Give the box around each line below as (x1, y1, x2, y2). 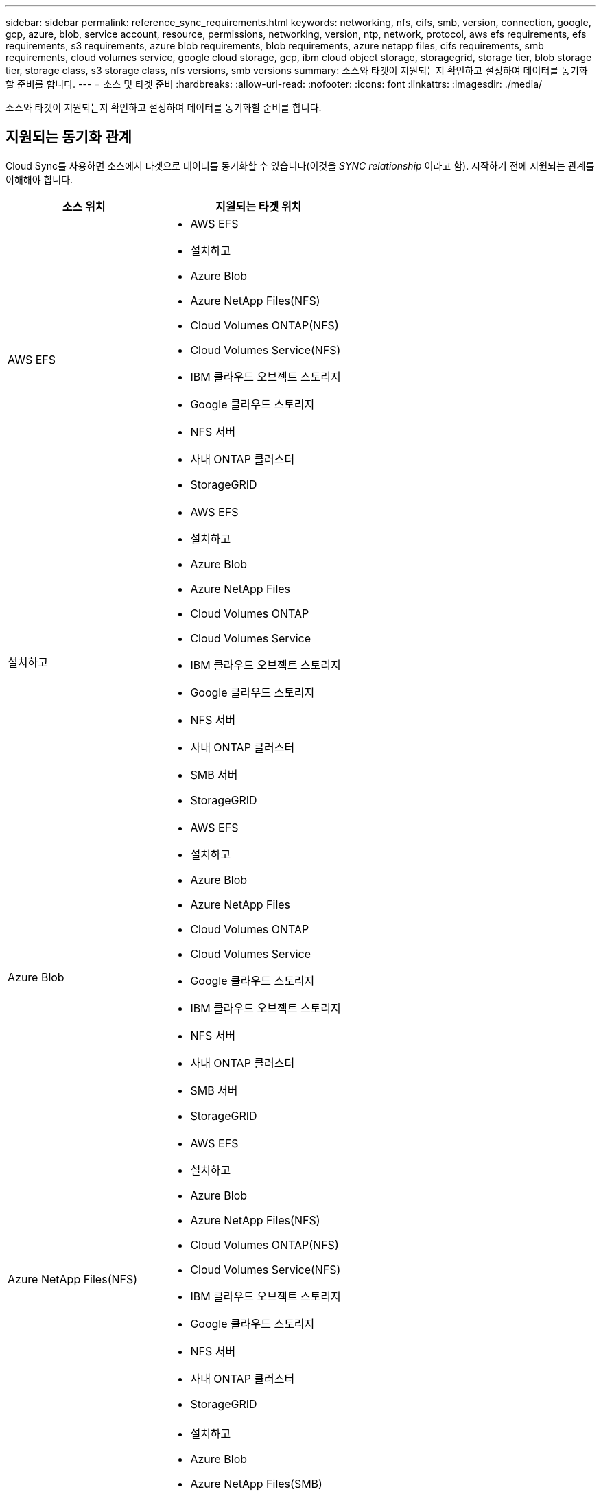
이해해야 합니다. (5, 173, 73, 185)
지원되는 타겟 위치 (215, 199, 302, 213)
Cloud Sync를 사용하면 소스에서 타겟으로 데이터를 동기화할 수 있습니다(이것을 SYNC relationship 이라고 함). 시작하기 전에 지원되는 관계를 (5, 159, 595, 172)
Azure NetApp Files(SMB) (190, 1476, 322, 1491)
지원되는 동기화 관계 (5, 128, 132, 146)
